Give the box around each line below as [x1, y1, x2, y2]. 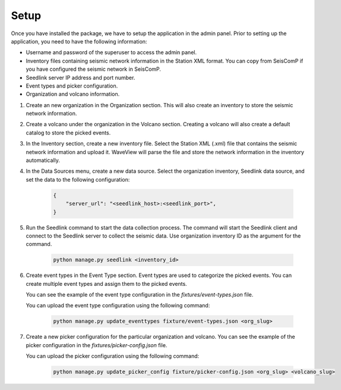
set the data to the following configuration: [26, 176, 130, 183]
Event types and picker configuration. [26, 82, 118, 89]
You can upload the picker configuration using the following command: [26, 352, 200, 360]
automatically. [26, 157, 61, 164]
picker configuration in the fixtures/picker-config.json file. [26, 341, 168, 348]
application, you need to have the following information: [11, 38, 147, 45]
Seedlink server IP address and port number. [26, 74, 135, 81]
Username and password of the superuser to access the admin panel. [26, 49, 197, 56]
